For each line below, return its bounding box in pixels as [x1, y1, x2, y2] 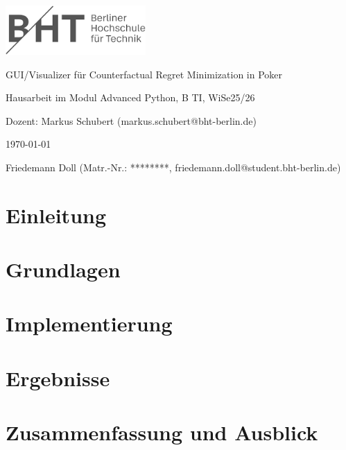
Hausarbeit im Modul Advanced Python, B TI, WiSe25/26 [6, 90, 255, 105]
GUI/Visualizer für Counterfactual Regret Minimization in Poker [6, 67, 283, 81]
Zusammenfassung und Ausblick [6, 418, 318, 447]
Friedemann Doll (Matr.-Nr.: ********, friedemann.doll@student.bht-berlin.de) [6, 159, 341, 174]
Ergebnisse [6, 363, 110, 392]
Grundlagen [6, 255, 121, 284]
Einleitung [6, 200, 107, 229]
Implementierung [6, 309, 173, 338]
